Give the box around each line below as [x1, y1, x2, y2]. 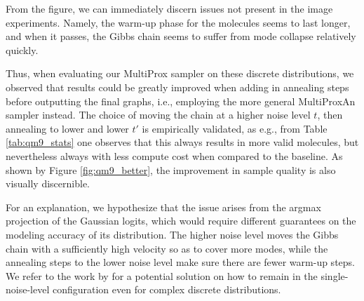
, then [317, 107, 343, 122]
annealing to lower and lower [6, 121, 129, 135]
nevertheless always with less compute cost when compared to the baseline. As [6, 148, 343, 163]
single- [321, 268, 349, 283]
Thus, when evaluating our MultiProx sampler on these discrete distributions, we [6, 66, 354, 81]
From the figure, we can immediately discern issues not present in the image [6, 1, 333, 15]
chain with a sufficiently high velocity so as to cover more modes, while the [6, 241, 328, 255]
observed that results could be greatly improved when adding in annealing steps [6, 79, 349, 94]
